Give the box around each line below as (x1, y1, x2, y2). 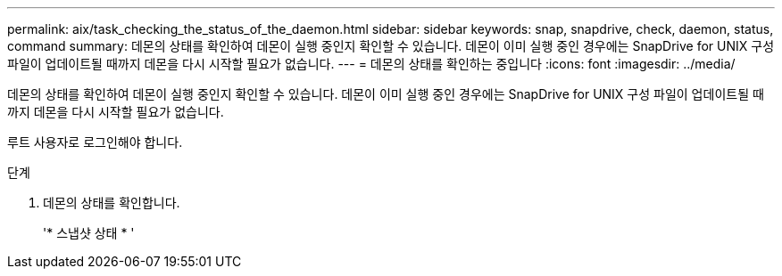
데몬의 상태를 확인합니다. (43, 195, 180, 210)
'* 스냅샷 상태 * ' (43, 225, 135, 240)
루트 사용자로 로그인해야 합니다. (7, 134, 183, 150)
